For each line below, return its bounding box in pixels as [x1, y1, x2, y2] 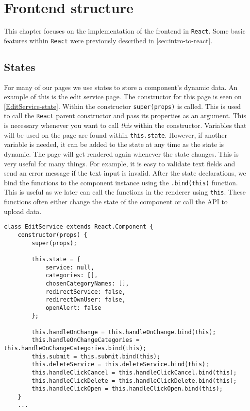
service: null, [45, 264, 95, 271]
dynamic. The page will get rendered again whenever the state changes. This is [4, 148, 239, 159]
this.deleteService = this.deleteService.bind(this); [32, 361, 209, 368]
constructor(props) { [17, 231, 87, 238]
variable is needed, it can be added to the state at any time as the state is [4, 139, 224, 149]
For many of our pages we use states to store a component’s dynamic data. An [4, 82, 238, 92]
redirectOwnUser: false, [45, 296, 126, 304]
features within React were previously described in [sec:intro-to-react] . [4, 35, 213, 45]
